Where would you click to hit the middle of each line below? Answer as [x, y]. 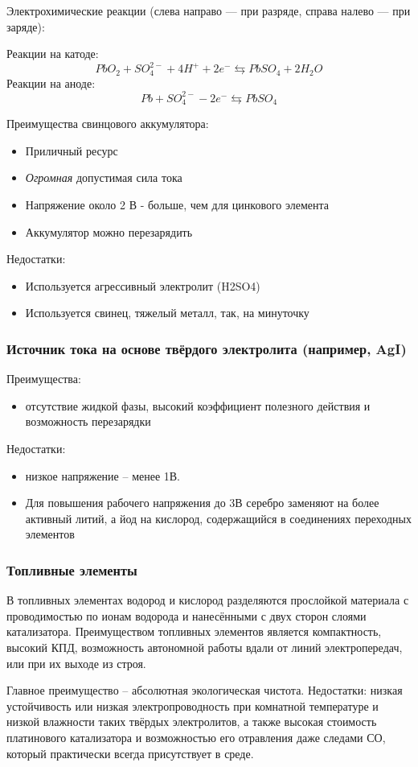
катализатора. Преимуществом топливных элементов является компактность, [194, 631]
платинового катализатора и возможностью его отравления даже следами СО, [196, 737]
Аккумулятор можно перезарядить [109, 231]
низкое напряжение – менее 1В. [103, 475]
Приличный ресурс [72, 150]
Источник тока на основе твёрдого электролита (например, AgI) [207, 348]
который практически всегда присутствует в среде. [130, 753]
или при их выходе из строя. [76, 663]
